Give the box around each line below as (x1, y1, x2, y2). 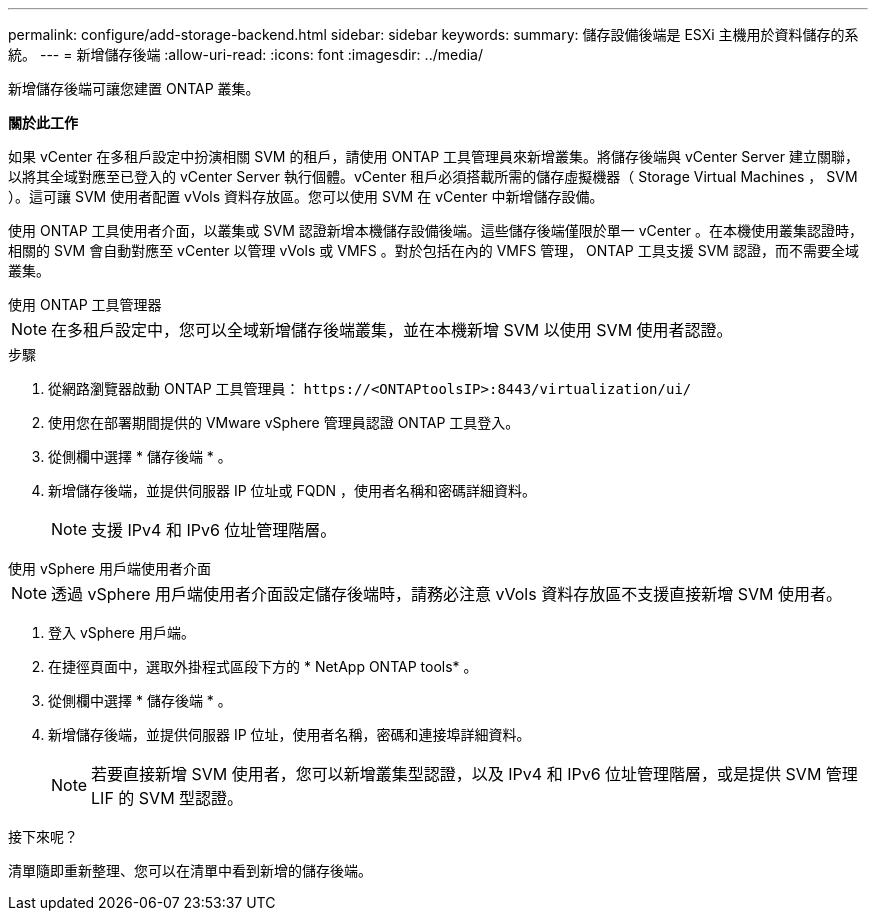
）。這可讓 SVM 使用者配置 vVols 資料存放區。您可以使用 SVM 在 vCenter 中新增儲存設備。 (8, 188, 604, 205)
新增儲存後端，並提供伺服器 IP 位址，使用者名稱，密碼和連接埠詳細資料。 (48, 726, 531, 743)
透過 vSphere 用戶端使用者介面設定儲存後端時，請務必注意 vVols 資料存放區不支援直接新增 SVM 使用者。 (51, 584, 842, 604)
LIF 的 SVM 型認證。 (91, 788, 244, 808)
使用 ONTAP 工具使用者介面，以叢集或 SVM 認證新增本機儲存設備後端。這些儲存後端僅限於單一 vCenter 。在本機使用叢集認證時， (8, 222, 864, 239)
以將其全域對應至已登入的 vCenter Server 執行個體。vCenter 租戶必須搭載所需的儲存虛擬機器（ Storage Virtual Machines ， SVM (8, 168, 858, 185)
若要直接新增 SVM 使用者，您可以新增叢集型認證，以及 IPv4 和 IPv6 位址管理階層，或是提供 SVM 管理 (91, 764, 858, 784)
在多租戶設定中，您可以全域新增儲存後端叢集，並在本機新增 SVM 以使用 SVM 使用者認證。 (51, 320, 733, 340)
